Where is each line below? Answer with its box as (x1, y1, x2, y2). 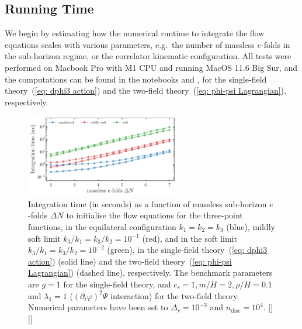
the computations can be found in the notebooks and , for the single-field (5, 73, 267, 85)
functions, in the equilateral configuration (28, 221, 176, 233)
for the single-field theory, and (63, 277, 171, 290)
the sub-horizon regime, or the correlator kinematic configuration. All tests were (5, 50, 291, 62)
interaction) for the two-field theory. (110, 289, 239, 301)
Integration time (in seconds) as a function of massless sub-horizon (28, 197, 267, 210)
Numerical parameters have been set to (28, 301, 168, 313)
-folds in (261, 38, 290, 50)
